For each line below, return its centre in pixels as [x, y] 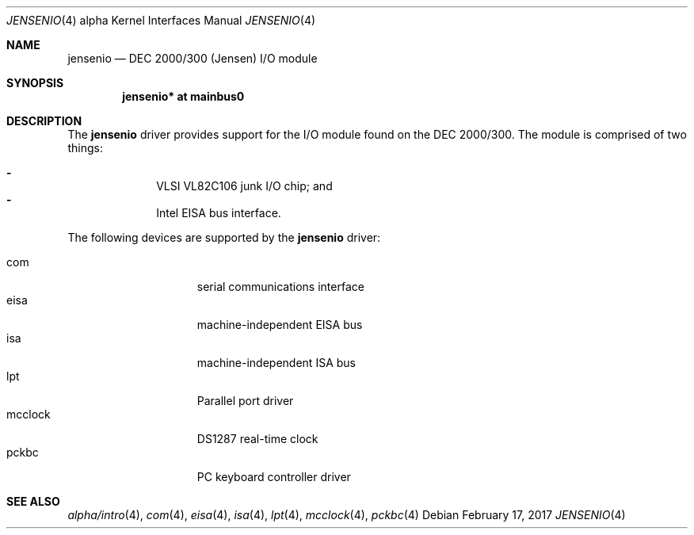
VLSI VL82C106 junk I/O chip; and [244, 186]
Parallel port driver [245, 401]
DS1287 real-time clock [257, 439]
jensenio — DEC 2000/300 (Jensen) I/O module [193, 58]
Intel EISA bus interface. [219, 213]
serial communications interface [280, 287]
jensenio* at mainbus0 [183, 96]
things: [85, 148]
